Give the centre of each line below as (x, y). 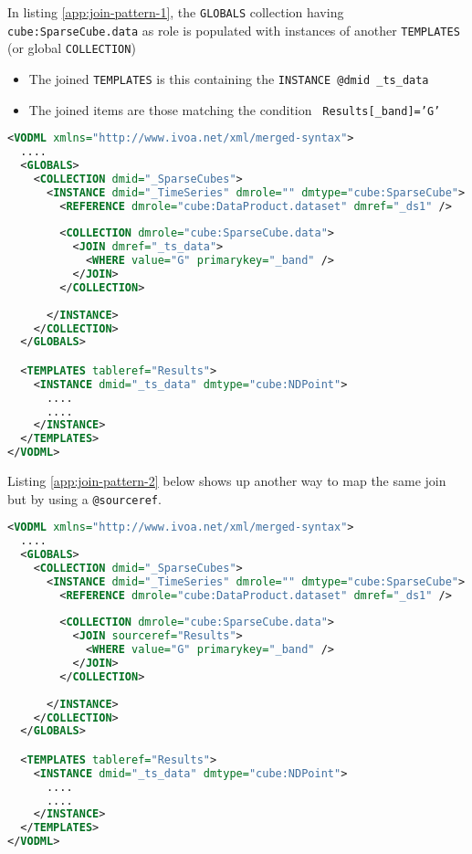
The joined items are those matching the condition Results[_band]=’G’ (235, 109)
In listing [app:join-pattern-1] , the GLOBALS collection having (176, 12)
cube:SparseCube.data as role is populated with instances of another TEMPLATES (234, 30)
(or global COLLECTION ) (72, 48)
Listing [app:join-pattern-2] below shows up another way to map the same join (227, 481)
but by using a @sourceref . (84, 498)
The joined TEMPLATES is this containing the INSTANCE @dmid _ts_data (229, 78)
